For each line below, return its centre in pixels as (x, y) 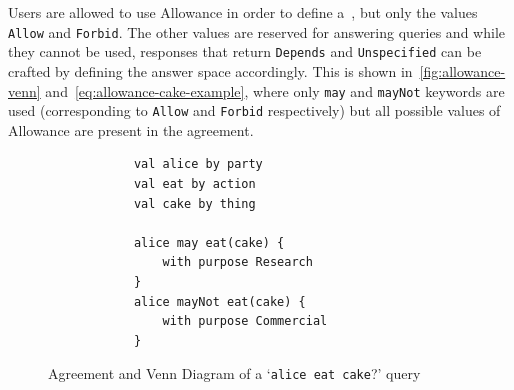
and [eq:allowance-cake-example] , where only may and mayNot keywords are (275, 90)
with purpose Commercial (245, 321)
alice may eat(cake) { (209, 242)
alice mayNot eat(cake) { (219, 301)
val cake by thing (194, 203)
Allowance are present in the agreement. (131, 129)
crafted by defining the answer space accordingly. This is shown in (210, 70)
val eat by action (194, 184)
